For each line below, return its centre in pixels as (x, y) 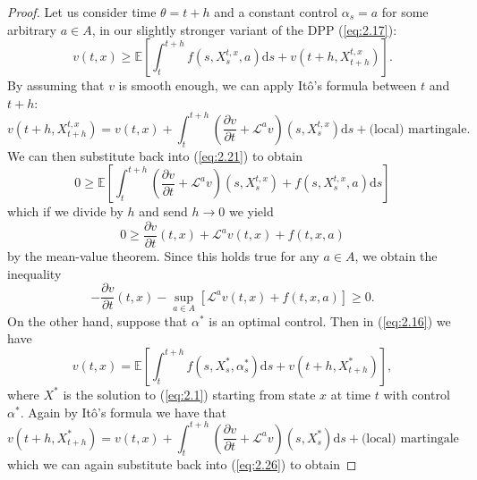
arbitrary (32, 29)
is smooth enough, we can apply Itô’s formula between (268, 85)
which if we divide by (65, 211)
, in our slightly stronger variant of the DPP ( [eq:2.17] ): (244, 29)
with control (417, 394)
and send (163, 211)
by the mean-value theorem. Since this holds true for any (163, 255)
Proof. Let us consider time (82, 12)
